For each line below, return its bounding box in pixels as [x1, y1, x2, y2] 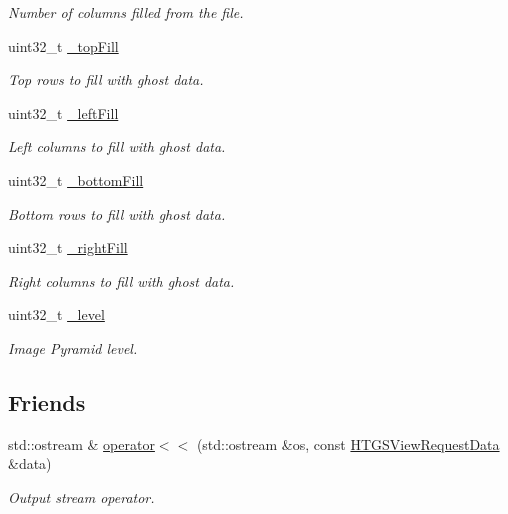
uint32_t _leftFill [8, 102, 119, 123]
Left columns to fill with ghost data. [8, 136, 226, 157]
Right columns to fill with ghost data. [8, 270, 235, 291]
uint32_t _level [8, 304, 105, 325]
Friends [8, 386, 86, 417]
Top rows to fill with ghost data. [8, 69, 204, 90]
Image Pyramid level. [8, 337, 138, 358]
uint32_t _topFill [8, 35, 119, 56]
